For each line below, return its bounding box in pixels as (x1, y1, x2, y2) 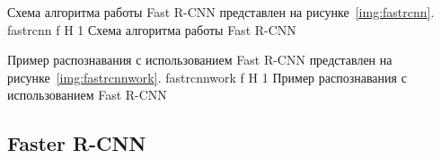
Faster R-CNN (7, 129, 146, 157)
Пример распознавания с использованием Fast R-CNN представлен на (7, 50, 392, 69)
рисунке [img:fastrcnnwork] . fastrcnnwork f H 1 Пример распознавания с (7, 67, 407, 86)
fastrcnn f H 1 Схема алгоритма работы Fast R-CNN (7, 20, 296, 39)
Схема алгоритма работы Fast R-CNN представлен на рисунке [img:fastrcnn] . (7, 3, 435, 21)
